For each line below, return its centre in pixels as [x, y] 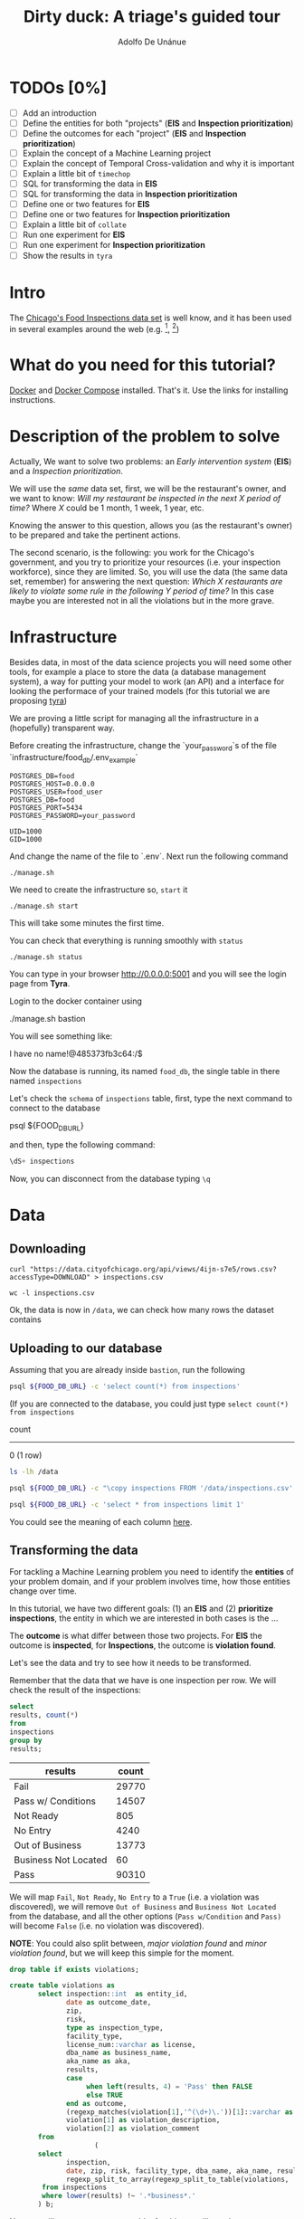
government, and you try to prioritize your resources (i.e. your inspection [145, 562]
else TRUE [105, 2095]
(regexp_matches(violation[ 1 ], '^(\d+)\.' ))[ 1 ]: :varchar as [180, 2112]
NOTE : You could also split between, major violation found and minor [138, 1943]
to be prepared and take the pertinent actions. [95, 535]
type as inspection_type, [115, 2028]
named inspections [46, 1081]
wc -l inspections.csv [52, 1293]
